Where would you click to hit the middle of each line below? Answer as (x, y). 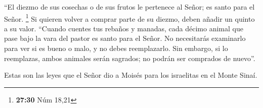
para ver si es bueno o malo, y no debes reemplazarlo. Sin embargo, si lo (116, 48)
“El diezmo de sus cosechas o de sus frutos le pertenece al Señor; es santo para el (129, 7)
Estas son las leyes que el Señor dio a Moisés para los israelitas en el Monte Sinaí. (131, 75)
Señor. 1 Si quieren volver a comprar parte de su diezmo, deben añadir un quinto (129, 18)
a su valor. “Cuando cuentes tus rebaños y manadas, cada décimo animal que (124, 28)
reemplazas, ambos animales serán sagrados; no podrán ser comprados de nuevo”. (130, 58)
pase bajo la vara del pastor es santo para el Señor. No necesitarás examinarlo (125, 38)
